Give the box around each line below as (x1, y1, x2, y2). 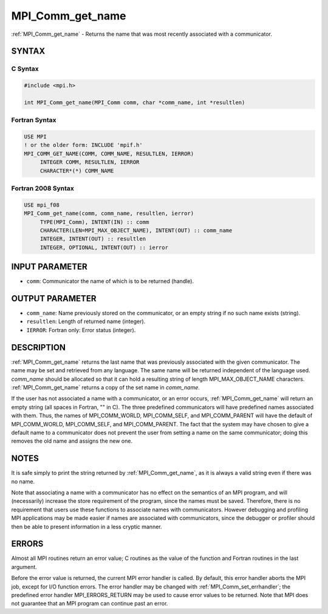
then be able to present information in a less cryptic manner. (11, 523, 162, 530)
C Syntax (11, 64, 39, 73)
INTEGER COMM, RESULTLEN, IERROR (39, 159, 140, 166)
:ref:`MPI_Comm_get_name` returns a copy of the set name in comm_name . (11, 383, 200, 391)
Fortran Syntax (11, 116, 56, 125)
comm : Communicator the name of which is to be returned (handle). (26, 278, 194, 285)
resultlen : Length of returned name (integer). (26, 318, 146, 325)
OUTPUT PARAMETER (11, 293, 97, 304)
